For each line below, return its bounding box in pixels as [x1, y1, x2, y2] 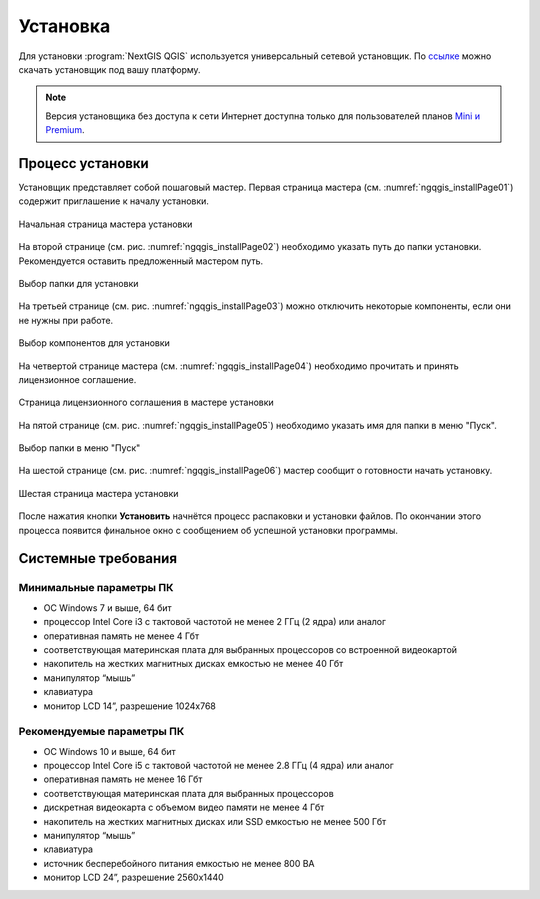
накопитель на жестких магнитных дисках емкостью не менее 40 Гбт [43, 658, 344, 670]
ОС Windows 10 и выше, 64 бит [43, 745, 177, 757]
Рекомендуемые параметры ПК [18, 725, 185, 739]
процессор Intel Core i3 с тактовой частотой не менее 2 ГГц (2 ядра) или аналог [43, 616, 387, 628]
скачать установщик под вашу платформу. [18, 63, 201, 75]
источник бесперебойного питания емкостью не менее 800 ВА [43, 857, 315, 869]
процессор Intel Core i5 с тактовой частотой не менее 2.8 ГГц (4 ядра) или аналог [43, 760, 394, 772]
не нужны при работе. [18, 314, 114, 326]
